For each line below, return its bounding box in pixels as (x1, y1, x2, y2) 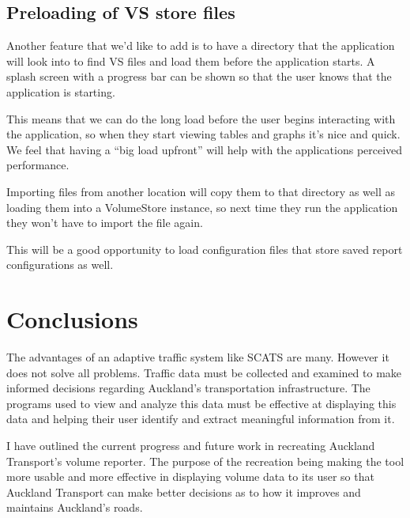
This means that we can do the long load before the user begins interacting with (6, 110, 396, 127)
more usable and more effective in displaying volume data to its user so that (6, 468, 374, 485)
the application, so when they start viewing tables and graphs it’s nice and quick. (6, 126, 401, 142)
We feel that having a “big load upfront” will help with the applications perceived (6, 141, 403, 157)
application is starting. (6, 83, 115, 100)
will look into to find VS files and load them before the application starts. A (6, 52, 375, 69)
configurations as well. (6, 256, 114, 273)
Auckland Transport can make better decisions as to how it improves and (6, 483, 361, 500)
